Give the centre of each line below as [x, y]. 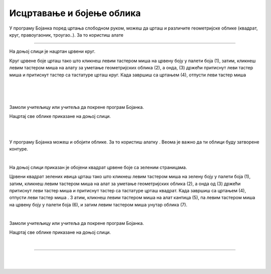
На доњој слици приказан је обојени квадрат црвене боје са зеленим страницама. [98, 167]
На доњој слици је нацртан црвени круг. [52, 51]
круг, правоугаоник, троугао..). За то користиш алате [66, 35]
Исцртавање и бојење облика [75, 13]
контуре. [19, 149]
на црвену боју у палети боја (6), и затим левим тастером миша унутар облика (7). [98, 204]
